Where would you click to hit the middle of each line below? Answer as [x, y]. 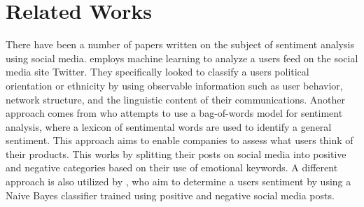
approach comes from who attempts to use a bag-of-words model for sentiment [174, 113]
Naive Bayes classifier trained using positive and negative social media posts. [170, 195]
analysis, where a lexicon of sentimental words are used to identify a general [169, 126]
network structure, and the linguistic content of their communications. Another [176, 99]
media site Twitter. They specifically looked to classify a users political [157, 72]
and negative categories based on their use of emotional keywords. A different [172, 167]
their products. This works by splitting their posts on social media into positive [176, 154]
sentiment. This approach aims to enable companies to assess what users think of [180, 140]
